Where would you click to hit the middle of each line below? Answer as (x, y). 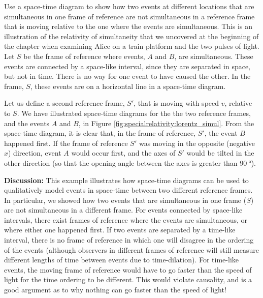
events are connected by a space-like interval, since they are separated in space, (127, 66)
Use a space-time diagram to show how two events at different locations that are (129, 6)
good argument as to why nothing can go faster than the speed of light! (115, 290)
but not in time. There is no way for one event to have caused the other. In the (127, 76)
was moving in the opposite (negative (197, 143)
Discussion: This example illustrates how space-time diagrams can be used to (126, 180)
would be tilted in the (220, 153)
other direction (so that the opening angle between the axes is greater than (121, 162)
